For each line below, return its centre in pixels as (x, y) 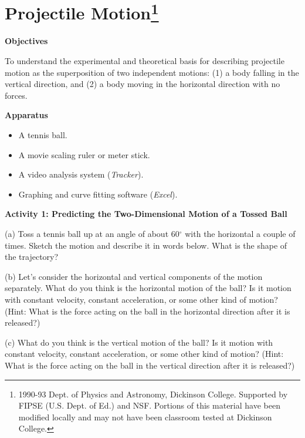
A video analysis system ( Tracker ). (81, 174)
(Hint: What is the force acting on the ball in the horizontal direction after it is (148, 311)
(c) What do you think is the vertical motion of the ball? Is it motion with (139, 342)
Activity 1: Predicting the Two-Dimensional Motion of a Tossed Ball (146, 214)
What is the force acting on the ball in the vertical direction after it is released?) (150, 365)
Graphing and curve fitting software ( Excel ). (98, 194)
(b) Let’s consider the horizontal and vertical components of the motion (134, 276)
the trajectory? (32, 257)
